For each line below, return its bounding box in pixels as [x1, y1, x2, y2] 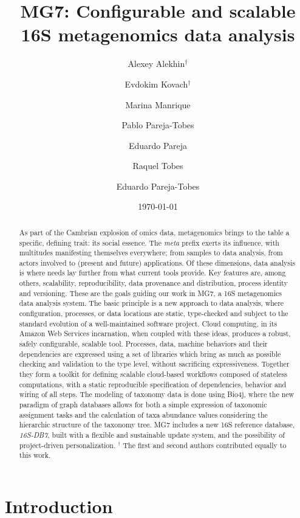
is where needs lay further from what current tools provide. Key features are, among [19, 268, 286, 278]
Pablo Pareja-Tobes [121, 119, 194, 131]
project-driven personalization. [19, 440, 116, 450]
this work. [19, 450, 51, 460]
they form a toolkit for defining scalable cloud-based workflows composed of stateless [19, 369, 287, 379]
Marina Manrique [125, 98, 191, 111]
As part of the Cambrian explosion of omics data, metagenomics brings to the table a [19, 227, 290, 237]
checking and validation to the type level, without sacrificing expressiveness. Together [19, 359, 290, 369]
